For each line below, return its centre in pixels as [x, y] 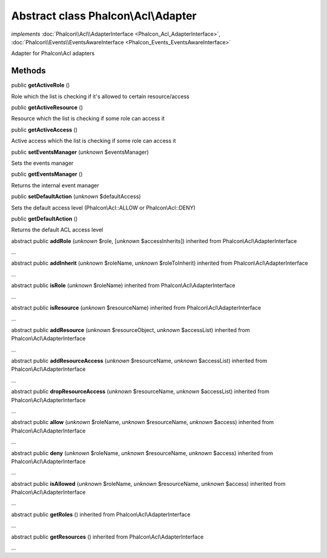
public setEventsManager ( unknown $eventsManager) [80, 152]
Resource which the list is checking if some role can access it [88, 119]
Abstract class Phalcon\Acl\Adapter [104, 16]
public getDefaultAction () [45, 219]
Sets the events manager [42, 163]
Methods [28, 71]
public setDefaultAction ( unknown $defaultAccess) [76, 196]
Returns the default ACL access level [57, 230]
